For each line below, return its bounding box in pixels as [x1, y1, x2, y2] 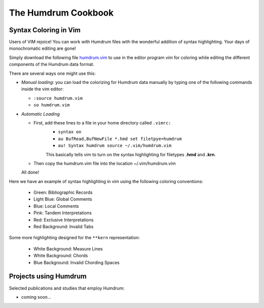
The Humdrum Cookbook [9, 7, 114, 18]
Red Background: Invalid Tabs [33, 224, 94, 229]
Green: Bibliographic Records [33, 189, 93, 195]
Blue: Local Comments [33, 203, 79, 209]
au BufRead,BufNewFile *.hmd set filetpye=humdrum [58, 136, 182, 142]
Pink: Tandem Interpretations [33, 210, 92, 216]
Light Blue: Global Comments [33, 196, 92, 202]
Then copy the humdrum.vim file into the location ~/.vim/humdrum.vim [33, 160, 176, 166]
